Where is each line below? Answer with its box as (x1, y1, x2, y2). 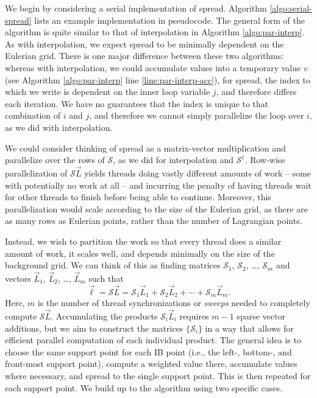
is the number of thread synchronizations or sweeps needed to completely (37, 296, 310, 309)
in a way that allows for (205, 321, 294, 334)
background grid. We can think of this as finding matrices (5, 259, 221, 271)
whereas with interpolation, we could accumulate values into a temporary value (5, 61, 301, 74)
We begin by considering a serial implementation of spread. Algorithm (5, 2, 267, 14)
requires (179, 309, 209, 322)
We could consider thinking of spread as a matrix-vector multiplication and (5, 141, 286, 154)
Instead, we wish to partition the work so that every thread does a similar (5, 234, 282, 247)
